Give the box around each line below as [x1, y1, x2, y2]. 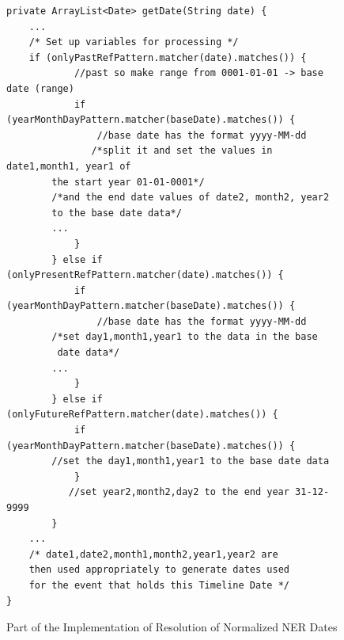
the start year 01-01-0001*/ [51, 176, 205, 188]
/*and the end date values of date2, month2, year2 [51, 192, 330, 204]
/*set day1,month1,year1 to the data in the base [51, 331, 318, 343]
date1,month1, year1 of [6, 160, 131, 172]
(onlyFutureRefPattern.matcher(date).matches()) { [6, 409, 278, 421]
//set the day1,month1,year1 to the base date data [51, 455, 330, 467]
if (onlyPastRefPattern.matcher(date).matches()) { [28, 51, 307, 63]
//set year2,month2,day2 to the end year [68, 486, 289, 498]
